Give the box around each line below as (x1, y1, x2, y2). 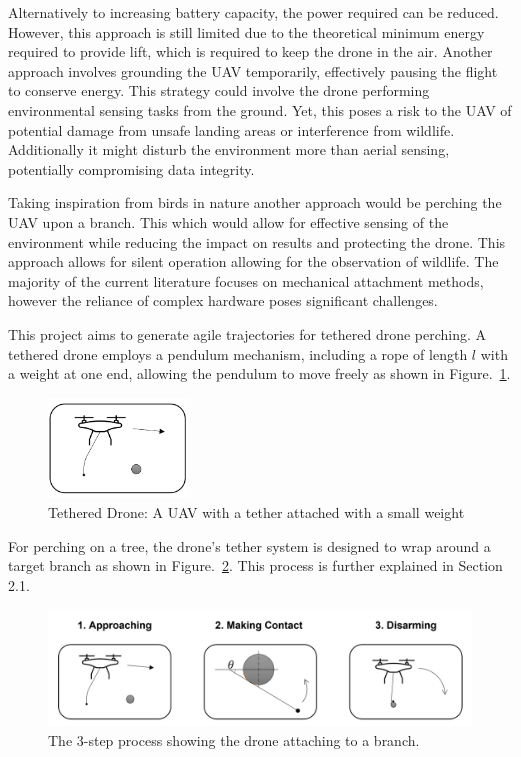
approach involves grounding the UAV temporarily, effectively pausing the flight (8, 60, 498, 81)
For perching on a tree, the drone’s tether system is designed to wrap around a (8, 535, 491, 556)
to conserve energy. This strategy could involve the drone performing (8, 80, 430, 101)
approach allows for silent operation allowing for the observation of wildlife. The (8, 251, 499, 272)
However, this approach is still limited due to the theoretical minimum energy (8, 21, 485, 42)
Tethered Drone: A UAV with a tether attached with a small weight (48, 502, 465, 523)
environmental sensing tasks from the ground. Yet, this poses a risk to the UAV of (8, 99, 512, 120)
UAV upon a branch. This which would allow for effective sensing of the (8, 211, 449, 232)
